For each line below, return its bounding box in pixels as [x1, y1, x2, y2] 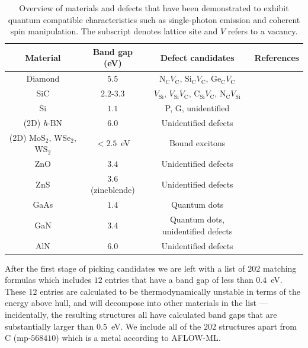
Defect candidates [160, 51, 235, 63]
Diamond [26, 72, 60, 85]
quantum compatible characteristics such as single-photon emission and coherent [8, 13, 300, 25]
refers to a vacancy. [227, 25, 298, 37]
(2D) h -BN [23, 116, 63, 128]
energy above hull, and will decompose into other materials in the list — [5, 297, 268, 309]
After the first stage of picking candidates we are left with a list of [5, 262, 245, 274]
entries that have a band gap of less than [105, 273, 254, 286]
